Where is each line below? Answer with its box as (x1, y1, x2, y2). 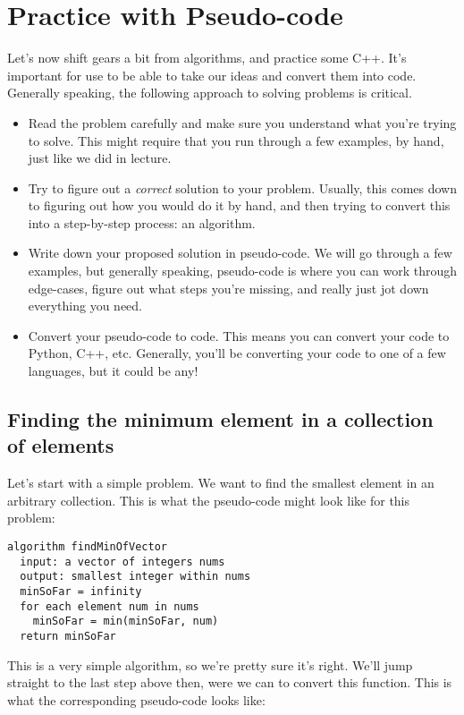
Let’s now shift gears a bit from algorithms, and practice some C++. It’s (7, 48, 407, 67)
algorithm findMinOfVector (7, 541, 167, 553)
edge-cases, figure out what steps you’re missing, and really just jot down (28, 278, 429, 297)
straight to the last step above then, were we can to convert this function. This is (7, 673, 452, 692)
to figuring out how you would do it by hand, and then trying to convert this (28, 196, 451, 215)
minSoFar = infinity (20, 584, 142, 598)
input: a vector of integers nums (20, 555, 225, 568)
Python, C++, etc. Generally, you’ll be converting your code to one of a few (28, 344, 446, 362)
